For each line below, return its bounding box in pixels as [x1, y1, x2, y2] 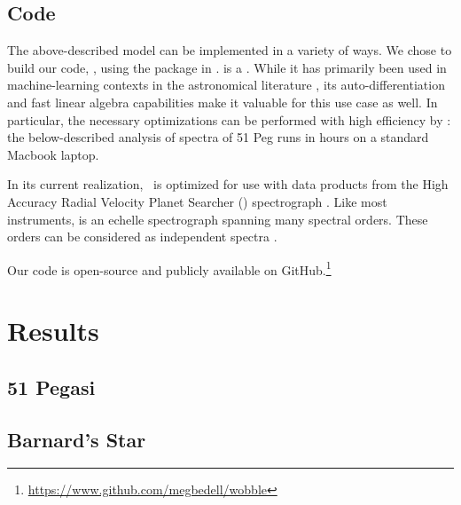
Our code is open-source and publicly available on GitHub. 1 [7, 257, 332, 279]
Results [7, 312, 99, 349]
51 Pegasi [7, 373, 96, 400]
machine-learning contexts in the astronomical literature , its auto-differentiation [7, 75, 445, 94]
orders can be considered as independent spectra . [7, 227, 277, 246]
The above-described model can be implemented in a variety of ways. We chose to [7, 41, 452, 59]
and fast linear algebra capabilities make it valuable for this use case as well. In [7, 92, 438, 111]
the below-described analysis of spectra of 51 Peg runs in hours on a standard [7, 128, 429, 146]
